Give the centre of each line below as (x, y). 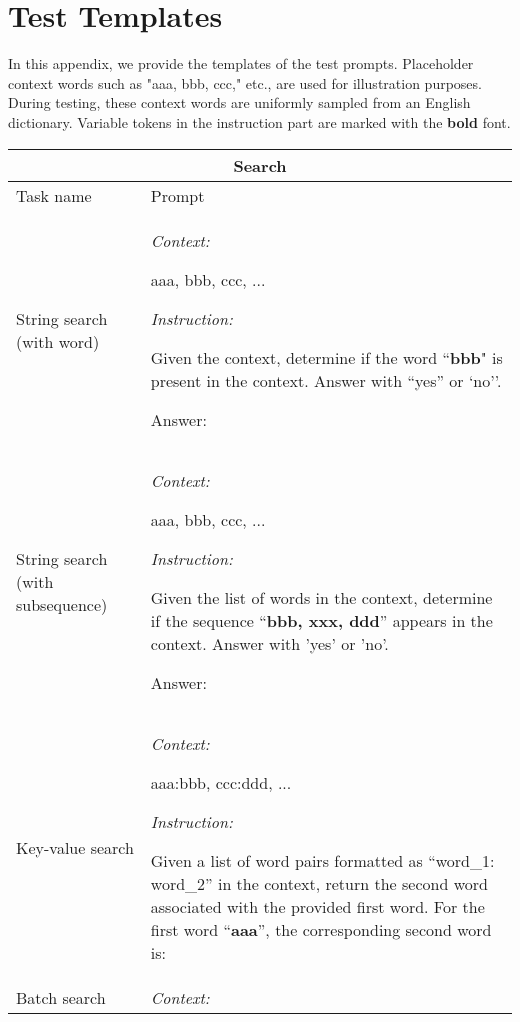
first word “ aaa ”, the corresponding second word (321, 929)
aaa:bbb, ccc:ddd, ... (221, 782)
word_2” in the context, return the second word (319, 883)
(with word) (58, 341)
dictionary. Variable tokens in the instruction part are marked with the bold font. (259, 121)
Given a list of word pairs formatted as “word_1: (322, 860)
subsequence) (62, 604)
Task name (54, 195)
